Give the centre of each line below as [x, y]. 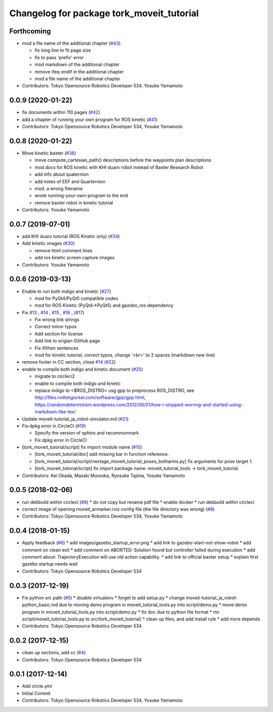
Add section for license [59, 334]
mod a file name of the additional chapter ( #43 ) [71, 44]
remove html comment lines [64, 250]
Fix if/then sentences [56, 348]
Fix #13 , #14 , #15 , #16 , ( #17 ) [53, 312]
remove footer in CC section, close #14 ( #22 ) [69, 362]
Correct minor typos [56, 327]
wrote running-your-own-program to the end [81, 195]
